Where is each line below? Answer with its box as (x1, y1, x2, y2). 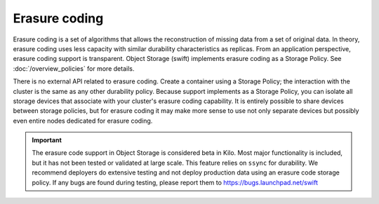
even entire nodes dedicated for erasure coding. (13, 116, 153, 125)
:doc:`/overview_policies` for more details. (13, 64, 135, 73)
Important (32, 136, 62, 144)
